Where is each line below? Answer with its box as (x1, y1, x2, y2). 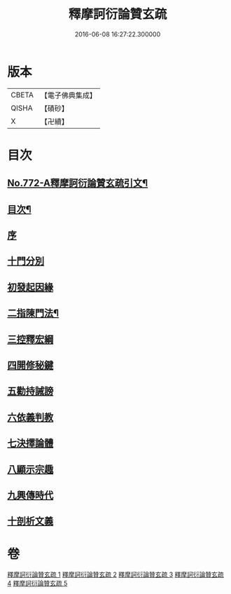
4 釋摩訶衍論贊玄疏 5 (7, 579, 68, 588)
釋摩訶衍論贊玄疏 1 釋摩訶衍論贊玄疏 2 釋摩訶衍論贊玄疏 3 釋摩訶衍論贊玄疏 (7, 570, 224, 579)
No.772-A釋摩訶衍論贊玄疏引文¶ (7, 177, 148, 189)
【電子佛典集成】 (40, 90, 97, 100)
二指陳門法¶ (7, 308, 59, 319)
